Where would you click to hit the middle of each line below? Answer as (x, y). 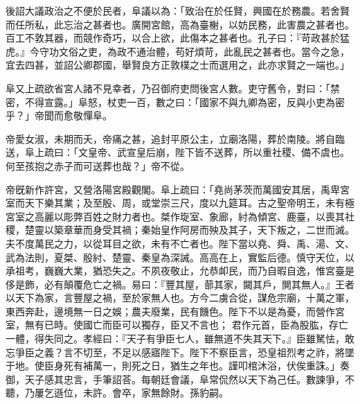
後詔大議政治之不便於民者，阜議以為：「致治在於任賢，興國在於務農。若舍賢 (178, 10)
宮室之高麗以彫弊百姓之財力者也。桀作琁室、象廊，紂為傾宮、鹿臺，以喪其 (175, 216)
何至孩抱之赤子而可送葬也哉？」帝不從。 (98, 165)
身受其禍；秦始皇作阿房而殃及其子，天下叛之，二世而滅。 (223, 230)
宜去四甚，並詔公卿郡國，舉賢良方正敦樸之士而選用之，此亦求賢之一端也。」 (178, 65)
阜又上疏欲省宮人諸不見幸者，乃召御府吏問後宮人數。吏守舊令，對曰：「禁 (173, 88)
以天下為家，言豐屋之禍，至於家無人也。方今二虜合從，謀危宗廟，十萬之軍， (180, 298)
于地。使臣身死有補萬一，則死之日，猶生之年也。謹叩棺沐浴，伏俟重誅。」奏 (178, 366)
